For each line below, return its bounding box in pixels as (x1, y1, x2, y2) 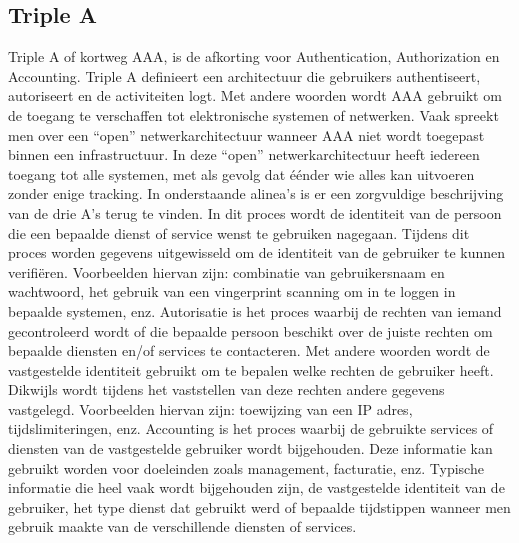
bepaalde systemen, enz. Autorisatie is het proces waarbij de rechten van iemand (8, 300, 502, 321)
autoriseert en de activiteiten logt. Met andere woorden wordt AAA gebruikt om (8, 85, 502, 106)
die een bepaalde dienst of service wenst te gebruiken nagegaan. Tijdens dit (8, 222, 470, 243)
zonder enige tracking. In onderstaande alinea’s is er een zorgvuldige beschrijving (8, 183, 504, 204)
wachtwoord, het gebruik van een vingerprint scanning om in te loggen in (8, 281, 456, 302)
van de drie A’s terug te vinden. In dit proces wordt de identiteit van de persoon (8, 202, 502, 223)
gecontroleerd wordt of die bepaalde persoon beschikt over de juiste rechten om (8, 320, 493, 341)
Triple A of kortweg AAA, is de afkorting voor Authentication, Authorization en (8, 46, 500, 67)
